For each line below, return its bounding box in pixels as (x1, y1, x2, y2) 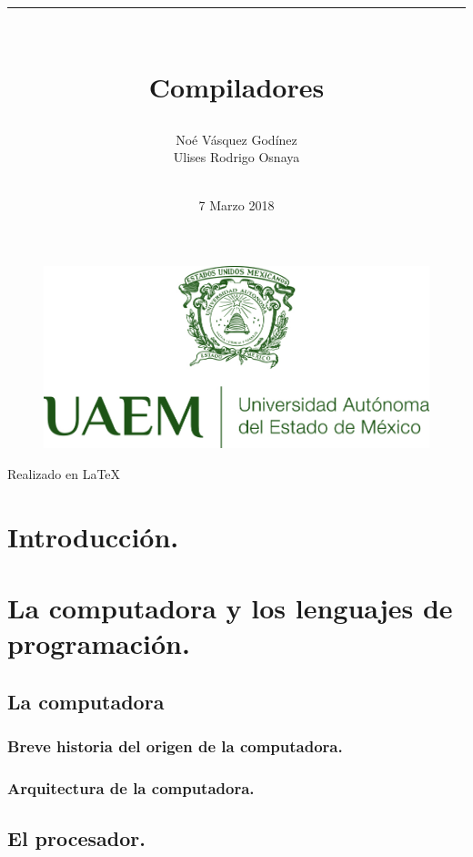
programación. (7, 625, 190, 662)
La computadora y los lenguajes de (7, 588, 453, 626)
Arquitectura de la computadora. (7, 776, 255, 799)
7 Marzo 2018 (198, 196, 275, 215)
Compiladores (148, 68, 325, 106)
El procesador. (7, 824, 146, 852)
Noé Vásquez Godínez (176, 129, 297, 148)
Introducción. (7, 517, 179, 555)
